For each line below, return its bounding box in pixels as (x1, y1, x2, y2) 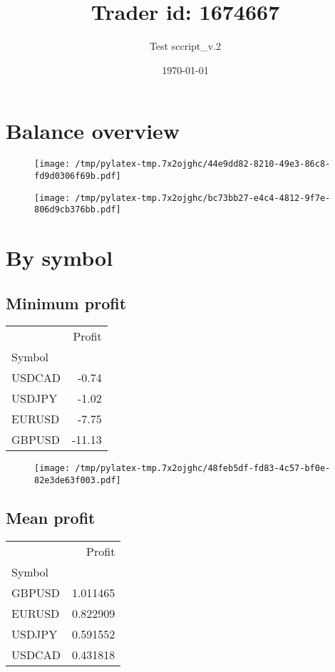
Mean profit (6, 507, 96, 529)
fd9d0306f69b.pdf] (34, 170, 121, 181)
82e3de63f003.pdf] (34, 475, 121, 486)
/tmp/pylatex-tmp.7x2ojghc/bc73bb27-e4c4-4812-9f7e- (75, 192, 331, 203)
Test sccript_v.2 (149, 38, 222, 53)
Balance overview (6, 116, 180, 145)
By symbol (6, 243, 113, 272)
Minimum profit (6, 291, 127, 314)
